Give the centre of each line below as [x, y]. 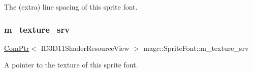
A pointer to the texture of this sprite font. [71, 65]
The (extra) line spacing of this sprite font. [71, 7]
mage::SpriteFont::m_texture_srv [196, 48]
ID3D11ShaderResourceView [85, 48]
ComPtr [17, 48]
